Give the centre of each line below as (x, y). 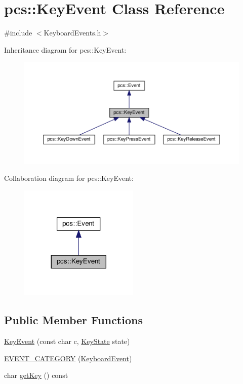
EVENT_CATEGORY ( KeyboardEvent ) (68, 358)
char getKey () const (36, 375)
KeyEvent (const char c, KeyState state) (67, 341)
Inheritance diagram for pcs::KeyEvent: (65, 49)
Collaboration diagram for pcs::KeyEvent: (69, 178)
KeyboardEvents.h (72, 33)
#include (18, 33)
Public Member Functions (73, 320)
